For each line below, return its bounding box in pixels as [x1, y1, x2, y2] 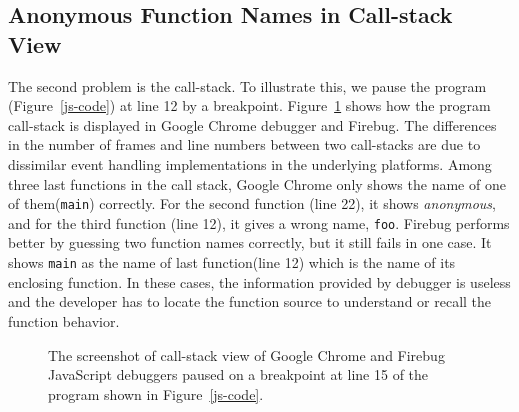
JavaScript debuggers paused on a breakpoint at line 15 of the [48, 364, 429, 385]
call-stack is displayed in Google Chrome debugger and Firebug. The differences [8, 114, 497, 135]
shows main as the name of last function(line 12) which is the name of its [8, 252, 456, 273]
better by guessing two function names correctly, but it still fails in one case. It [8, 232, 492, 253]
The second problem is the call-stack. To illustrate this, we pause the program [8, 75, 487, 96]
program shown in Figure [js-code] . [48, 383, 264, 404]
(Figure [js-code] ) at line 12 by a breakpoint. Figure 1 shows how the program [8, 95, 491, 116]
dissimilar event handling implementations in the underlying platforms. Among [8, 153, 492, 174]
